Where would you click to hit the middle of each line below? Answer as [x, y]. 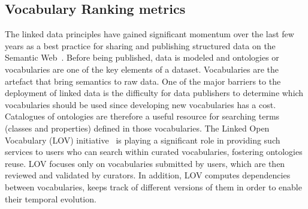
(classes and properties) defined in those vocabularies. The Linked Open [137, 128]
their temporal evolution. [51, 198]
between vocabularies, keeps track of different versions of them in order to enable [153, 186]
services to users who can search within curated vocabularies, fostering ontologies [154, 152]
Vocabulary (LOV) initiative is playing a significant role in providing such [143, 140]
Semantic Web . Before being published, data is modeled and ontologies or [142, 57]
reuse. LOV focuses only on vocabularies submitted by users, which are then [145, 163]
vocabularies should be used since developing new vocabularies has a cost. [141, 104]
